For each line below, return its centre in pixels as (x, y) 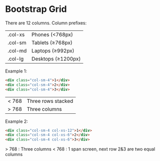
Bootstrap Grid (36, 9)
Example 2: (17, 121)
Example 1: (16, 71)
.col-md (17, 51)
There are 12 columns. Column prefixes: (46, 23)
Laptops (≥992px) (53, 51)
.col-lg (16, 59)
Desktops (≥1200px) (56, 59)
